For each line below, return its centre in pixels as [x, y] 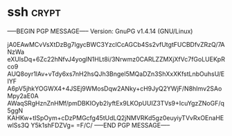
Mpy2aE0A [23, 96]
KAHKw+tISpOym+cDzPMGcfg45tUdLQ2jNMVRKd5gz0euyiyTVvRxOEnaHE [116, 117]
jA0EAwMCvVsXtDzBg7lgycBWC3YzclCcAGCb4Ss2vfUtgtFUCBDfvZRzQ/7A [116, 44]
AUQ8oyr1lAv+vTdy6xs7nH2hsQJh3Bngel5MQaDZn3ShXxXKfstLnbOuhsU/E [116, 74]
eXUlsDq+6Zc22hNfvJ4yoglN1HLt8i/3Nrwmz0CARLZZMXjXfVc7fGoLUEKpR [116, 59]
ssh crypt [34, 12]
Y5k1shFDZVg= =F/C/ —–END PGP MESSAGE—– [100, 125]
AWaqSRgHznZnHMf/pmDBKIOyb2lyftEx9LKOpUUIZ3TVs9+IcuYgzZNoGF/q [116, 103]
